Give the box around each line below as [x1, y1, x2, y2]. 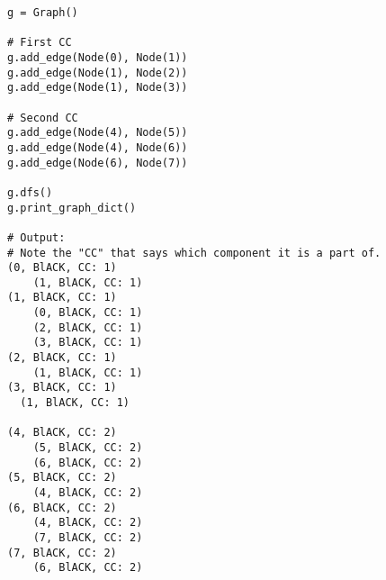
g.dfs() [7, 186, 53, 199]
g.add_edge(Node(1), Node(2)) [7, 66, 188, 79]
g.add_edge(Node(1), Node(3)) [7, 81, 188, 95]
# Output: [7, 231, 66, 244]
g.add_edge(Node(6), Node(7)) [7, 156, 188, 169]
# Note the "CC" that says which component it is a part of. [7, 246, 382, 259]
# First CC [7, 36, 72, 50]
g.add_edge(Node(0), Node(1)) [7, 50, 188, 64]
